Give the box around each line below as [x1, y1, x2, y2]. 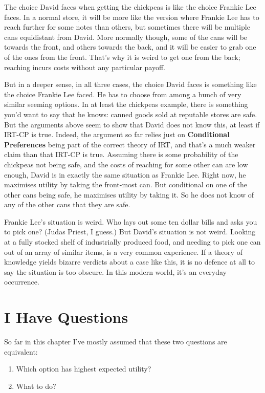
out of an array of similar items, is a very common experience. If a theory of [4, 246, 242, 257]
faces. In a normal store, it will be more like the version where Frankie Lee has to [4, 11, 259, 22]
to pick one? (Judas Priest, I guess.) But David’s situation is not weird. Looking [4, 226, 256, 237]
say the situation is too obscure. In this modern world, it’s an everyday [4, 266, 227, 277]
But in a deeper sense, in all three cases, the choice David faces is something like [4, 79, 257, 90]
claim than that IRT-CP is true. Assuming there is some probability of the [4, 149, 238, 160]
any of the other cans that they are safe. [4, 199, 130, 210]
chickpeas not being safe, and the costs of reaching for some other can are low [4, 159, 248, 169]
